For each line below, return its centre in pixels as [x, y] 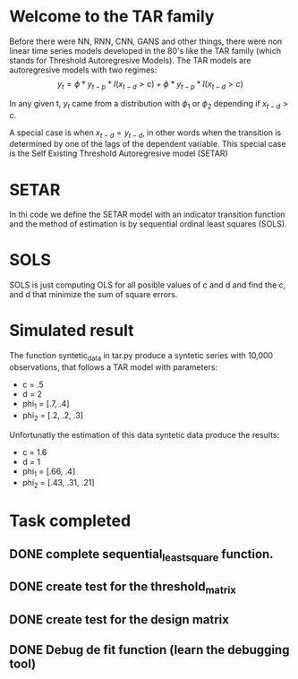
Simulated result [72, 331]
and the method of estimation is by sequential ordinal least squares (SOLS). [149, 224]
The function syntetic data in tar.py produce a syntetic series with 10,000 [141, 357]
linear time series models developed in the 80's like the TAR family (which [145, 50]
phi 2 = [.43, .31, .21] [59, 484]
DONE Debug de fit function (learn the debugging [149, 650]
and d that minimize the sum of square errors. [94, 295]
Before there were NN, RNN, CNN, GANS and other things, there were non [146, 41]
